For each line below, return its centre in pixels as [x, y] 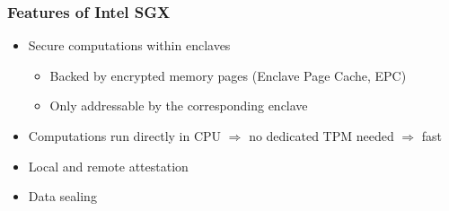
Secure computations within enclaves [129, 45]
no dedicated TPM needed [321, 136]
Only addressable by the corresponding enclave [179, 105]
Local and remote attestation [108, 166]
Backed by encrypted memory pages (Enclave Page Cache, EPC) [228, 75]
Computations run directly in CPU [125, 136]
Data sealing [62, 196]
